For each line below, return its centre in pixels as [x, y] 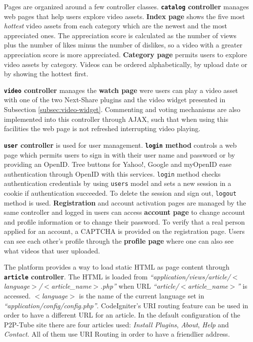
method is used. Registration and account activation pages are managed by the [125, 202]
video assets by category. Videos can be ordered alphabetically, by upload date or [126, 64]
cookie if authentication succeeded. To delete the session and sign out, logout [120, 193]
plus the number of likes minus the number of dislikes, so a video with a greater [123, 45]
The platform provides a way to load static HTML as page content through [117, 267]
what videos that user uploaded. [52, 250]
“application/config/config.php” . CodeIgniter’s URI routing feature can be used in [126, 305]
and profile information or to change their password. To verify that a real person [125, 221]
